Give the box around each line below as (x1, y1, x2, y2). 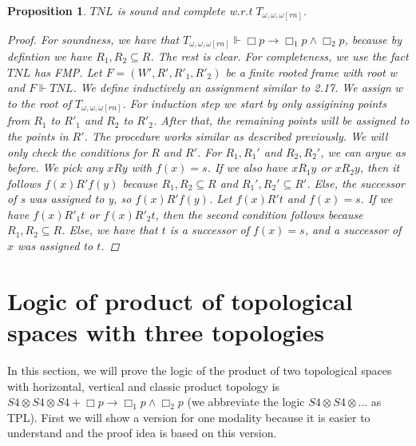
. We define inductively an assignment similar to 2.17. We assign (73, 79, 391, 96)
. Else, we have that (61, 221, 158, 238)
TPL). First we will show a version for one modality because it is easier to (7, 408, 370, 425)
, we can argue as (320, 143, 406, 160)
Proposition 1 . (7, 2, 86, 18)
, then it (359, 159, 400, 176)
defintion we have (7, 48, 93, 65)
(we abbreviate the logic (187, 393, 305, 410)
